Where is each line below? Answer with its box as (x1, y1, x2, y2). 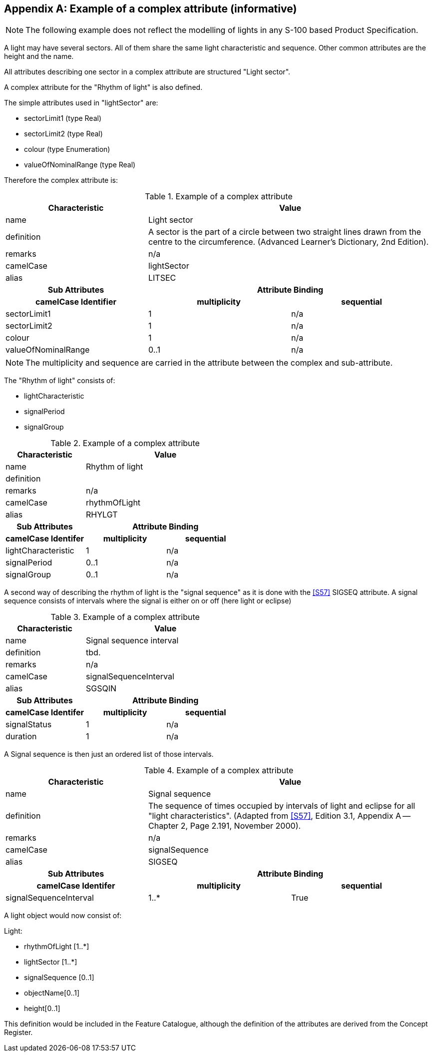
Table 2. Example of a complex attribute (50, 438, 200, 449)
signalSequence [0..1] (24, 973, 94, 982)
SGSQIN (86, 683, 117, 694)
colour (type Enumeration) (24, 145, 110, 154)
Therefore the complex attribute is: (4, 176, 118, 185)
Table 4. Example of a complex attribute (144, 765, 294, 776)
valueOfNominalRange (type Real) (24, 160, 136, 169)
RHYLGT (86, 510, 118, 520)
